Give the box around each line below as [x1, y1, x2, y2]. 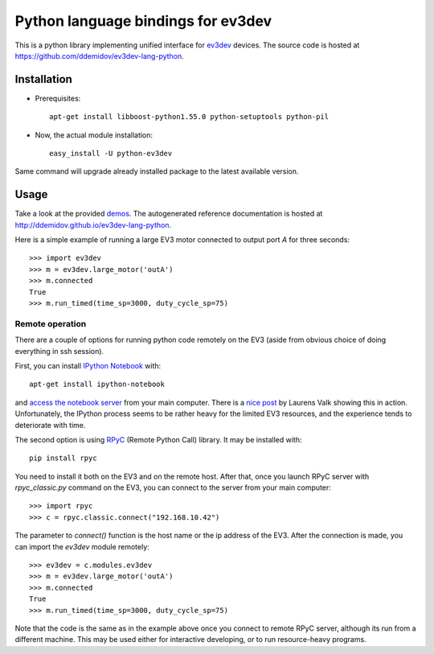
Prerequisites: [35, 93, 81, 103]
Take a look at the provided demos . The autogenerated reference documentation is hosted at [14, 209, 323, 219]
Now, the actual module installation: [35, 130, 153, 140]
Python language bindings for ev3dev [14, 12, 272, 30]
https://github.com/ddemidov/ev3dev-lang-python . [14, 51, 184, 60]
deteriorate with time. [14, 420, 86, 430]
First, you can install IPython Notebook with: [14, 360, 162, 370]
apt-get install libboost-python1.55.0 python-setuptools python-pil [49, 113, 330, 121]
